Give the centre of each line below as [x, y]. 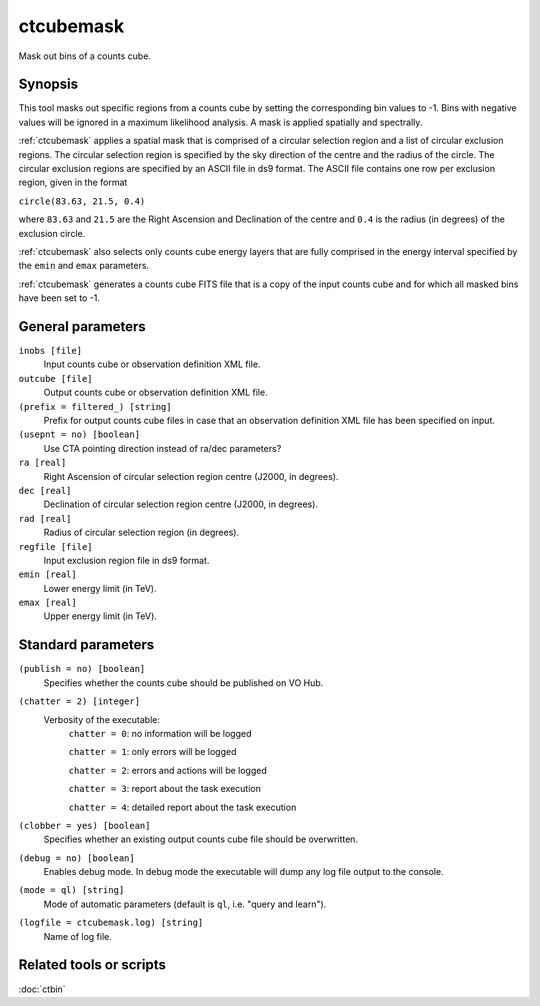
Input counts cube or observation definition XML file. [152, 364]
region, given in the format [73, 182]
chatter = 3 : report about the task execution [165, 789]
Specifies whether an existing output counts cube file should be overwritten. [201, 839]
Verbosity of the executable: [101, 719]
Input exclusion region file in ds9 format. [126, 560]
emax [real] [47, 603]
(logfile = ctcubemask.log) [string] [111, 923]
